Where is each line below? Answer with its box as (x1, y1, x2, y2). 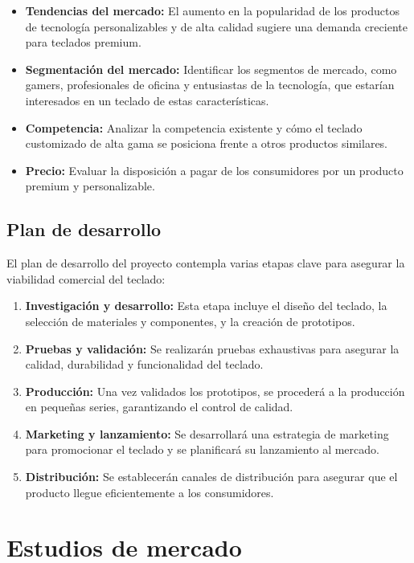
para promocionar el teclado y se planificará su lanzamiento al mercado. (25, 441, 379, 458)
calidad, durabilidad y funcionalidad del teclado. (25, 356, 264, 373)
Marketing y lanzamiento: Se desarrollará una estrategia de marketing (25, 425, 389, 442)
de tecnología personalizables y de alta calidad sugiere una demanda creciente (25, 18, 408, 35)
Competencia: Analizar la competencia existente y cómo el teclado (25, 119, 363, 136)
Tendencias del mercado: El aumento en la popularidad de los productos (25, 2, 400, 18)
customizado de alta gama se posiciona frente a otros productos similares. (25, 135, 388, 152)
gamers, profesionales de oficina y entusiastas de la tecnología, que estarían (25, 76, 395, 93)
